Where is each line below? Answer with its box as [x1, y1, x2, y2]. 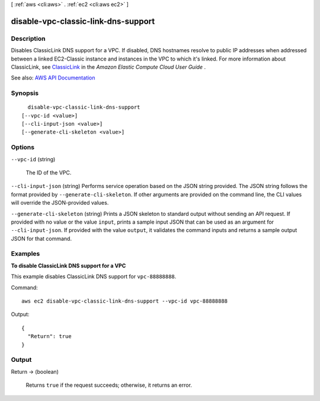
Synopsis [11, 89, 39, 97]
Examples [11, 250, 40, 258]
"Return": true [27, 333, 72, 340]
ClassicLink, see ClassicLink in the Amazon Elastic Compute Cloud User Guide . [11, 63, 206, 71]
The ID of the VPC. [25, 169, 72, 176]
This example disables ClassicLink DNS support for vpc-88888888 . [11, 273, 177, 280]
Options [11, 143, 35, 151]
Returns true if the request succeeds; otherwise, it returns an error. [25, 381, 193, 389]
